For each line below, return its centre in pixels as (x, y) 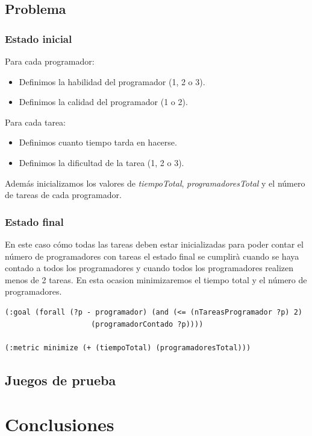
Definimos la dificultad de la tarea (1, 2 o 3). (101, 162)
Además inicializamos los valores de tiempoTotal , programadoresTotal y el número (155, 183)
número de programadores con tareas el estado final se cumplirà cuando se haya (152, 256)
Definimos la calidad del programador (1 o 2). (103, 102)
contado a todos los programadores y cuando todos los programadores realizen (149, 268)
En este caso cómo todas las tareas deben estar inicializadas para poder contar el (154, 244)
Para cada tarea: (35, 122)
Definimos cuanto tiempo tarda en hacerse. (98, 142)
